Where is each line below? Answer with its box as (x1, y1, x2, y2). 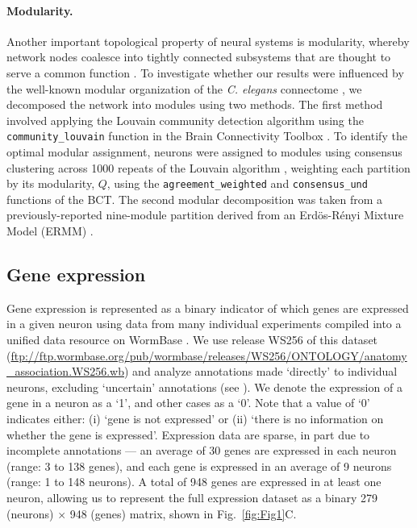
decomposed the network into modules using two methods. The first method (6, 96, 383, 113)
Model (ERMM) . (6, 222, 94, 239)
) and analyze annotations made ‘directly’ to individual (124, 363, 398, 380)
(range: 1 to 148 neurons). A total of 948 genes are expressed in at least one (6, 473, 382, 490)
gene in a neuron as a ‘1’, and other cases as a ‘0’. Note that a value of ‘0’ (6, 394, 370, 411)
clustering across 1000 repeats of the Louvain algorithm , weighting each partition (6, 159, 411, 176)
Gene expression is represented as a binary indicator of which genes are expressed (6, 299, 409, 316)
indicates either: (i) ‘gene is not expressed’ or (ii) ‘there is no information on (6, 410, 384, 426)
